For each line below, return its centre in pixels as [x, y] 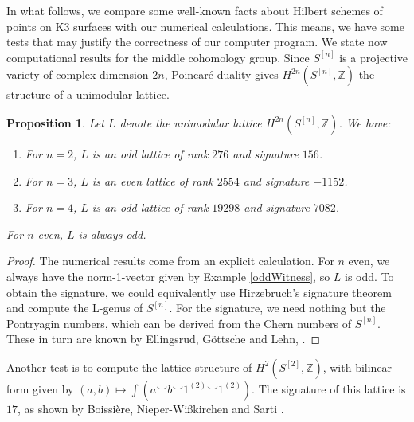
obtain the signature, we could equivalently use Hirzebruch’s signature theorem [199, 292]
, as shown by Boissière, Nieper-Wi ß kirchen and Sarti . [151, 408]
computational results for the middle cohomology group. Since [158, 57]
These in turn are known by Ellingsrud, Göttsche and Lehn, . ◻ [163, 339]
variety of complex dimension [78, 74]
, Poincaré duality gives [221, 74]
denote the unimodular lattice [191, 122]
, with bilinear [357, 367]
